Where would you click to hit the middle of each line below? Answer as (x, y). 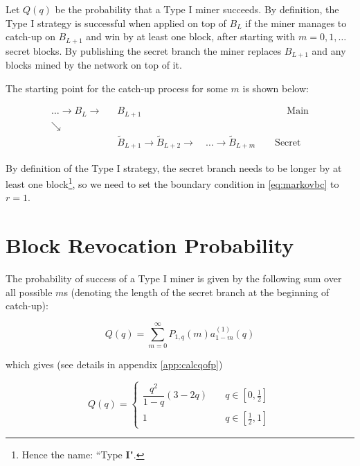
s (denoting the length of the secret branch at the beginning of (197, 292)
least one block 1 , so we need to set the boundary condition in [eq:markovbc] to (172, 183)
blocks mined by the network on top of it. (94, 65)
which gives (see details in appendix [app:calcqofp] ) (114, 364)
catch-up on (30, 36)
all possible (29, 292)
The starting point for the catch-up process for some (117, 88)
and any (329, 50)
